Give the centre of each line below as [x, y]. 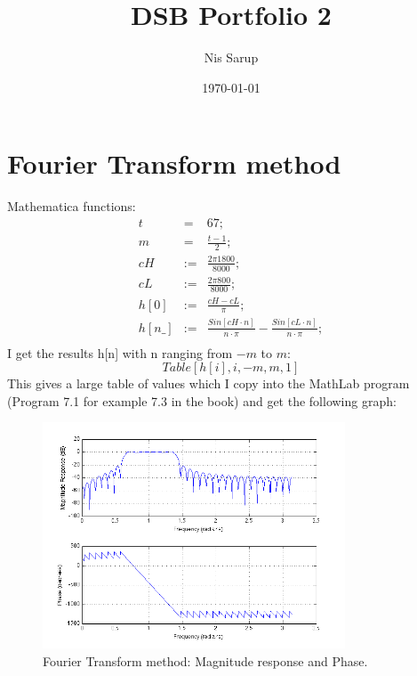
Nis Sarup [231, 57]
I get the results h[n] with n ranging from [120, 352]
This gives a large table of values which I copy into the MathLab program [208, 383]
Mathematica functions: [72, 206]
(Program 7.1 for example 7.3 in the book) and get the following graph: [202, 400]
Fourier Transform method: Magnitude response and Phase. [205, 660]
